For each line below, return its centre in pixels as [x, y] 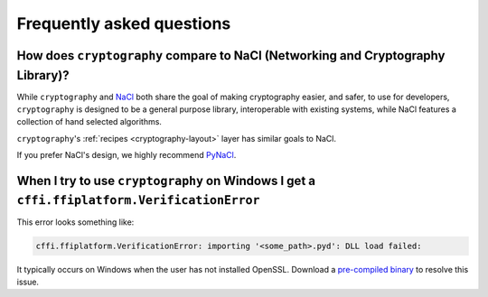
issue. [28, 282]
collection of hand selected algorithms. [89, 122]
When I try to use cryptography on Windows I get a [166, 181]
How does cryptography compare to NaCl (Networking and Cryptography [231, 56]
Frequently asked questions [124, 23]
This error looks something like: [75, 222]
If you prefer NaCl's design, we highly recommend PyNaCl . [127, 155]
